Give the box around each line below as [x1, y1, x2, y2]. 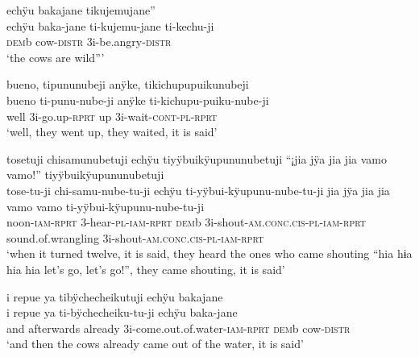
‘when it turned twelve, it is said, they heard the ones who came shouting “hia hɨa [6, 245, 413, 262]
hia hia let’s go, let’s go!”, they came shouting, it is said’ [6, 260, 285, 277]
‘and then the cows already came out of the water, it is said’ [6, 335, 304, 352]
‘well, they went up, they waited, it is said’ [6, 123, 218, 140]
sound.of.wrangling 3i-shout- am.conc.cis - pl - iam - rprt [6, 229, 264, 246]
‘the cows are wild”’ [6, 48, 105, 65]
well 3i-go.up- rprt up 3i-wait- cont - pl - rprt [6, 107, 218, 124]
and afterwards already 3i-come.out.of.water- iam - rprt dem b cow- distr [6, 319, 351, 336]
